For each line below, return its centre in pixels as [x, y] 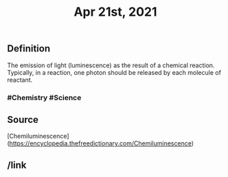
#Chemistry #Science [44, 97]
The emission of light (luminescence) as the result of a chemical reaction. [111, 65]
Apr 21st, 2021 [115, 12]
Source [23, 120]
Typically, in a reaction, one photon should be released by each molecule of [114, 72]
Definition [28, 49]
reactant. [20, 80]
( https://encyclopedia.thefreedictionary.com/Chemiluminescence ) [101, 143]
